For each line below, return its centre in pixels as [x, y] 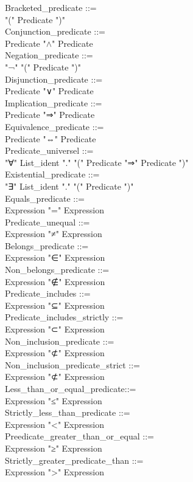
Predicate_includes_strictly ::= [64, 317]
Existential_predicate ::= [52, 174]
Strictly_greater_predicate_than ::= [74, 460]
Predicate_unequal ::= [47, 222]
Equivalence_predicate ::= [54, 126]
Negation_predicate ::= [49, 55]
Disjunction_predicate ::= [54, 79]
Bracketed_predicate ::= [51, 7]
